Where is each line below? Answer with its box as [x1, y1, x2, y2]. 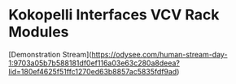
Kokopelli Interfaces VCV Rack [8, 6, 220, 24]
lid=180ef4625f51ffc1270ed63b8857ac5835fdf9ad [8, 66, 177, 76]
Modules [8, 23, 69, 41]
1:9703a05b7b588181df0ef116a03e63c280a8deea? [8, 58, 181, 68]
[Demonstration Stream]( [8, 49, 92, 59]
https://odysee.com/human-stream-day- [91, 49, 228, 59]
